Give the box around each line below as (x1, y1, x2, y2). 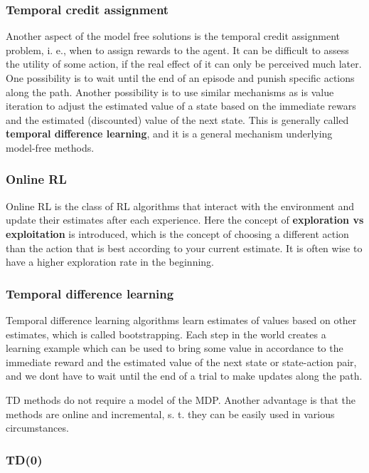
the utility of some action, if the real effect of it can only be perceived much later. (6, 56, 362, 71)
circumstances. (6, 420, 69, 435)
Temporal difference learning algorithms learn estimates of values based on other (6, 312, 357, 327)
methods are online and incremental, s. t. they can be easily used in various (6, 406, 335, 421)
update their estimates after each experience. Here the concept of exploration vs (6, 212, 364, 227)
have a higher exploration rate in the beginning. (6, 254, 214, 269)
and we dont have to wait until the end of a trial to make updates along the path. (6, 368, 363, 383)
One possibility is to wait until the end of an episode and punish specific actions (6, 71, 355, 85)
